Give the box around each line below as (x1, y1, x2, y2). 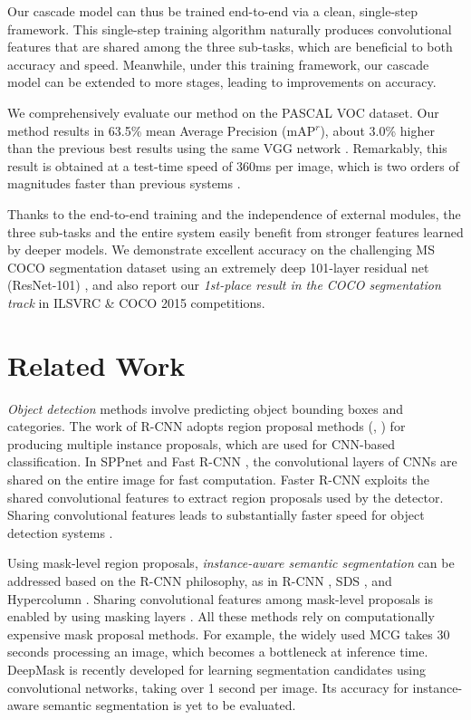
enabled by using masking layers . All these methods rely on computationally (7, 607, 435, 626)
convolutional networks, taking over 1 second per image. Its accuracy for (7, 677, 409, 696)
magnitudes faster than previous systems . (7, 174, 241, 193)
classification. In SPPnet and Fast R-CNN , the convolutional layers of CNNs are (7, 452, 457, 471)
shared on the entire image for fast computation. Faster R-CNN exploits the (7, 470, 429, 488)
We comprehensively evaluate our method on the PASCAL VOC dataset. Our (7, 102, 439, 121)
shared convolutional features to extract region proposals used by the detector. (7, 487, 444, 506)
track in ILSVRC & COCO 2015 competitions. (7, 293, 265, 312)
